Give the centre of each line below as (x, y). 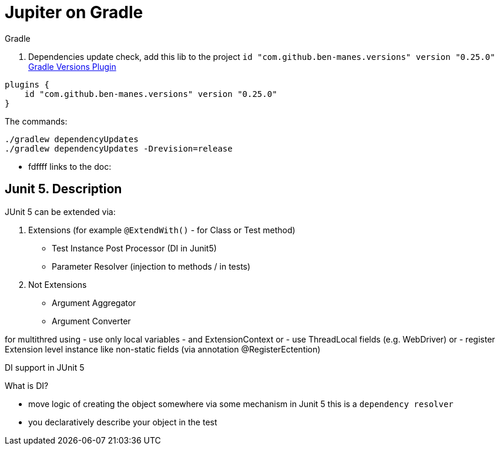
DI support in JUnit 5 (45, 367)
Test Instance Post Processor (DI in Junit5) (134, 248)
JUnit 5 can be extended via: (60, 211)
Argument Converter (91, 321)
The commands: (36, 121)
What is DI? (27, 385)
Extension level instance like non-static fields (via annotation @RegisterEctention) (163, 349)
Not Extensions (58, 284)
